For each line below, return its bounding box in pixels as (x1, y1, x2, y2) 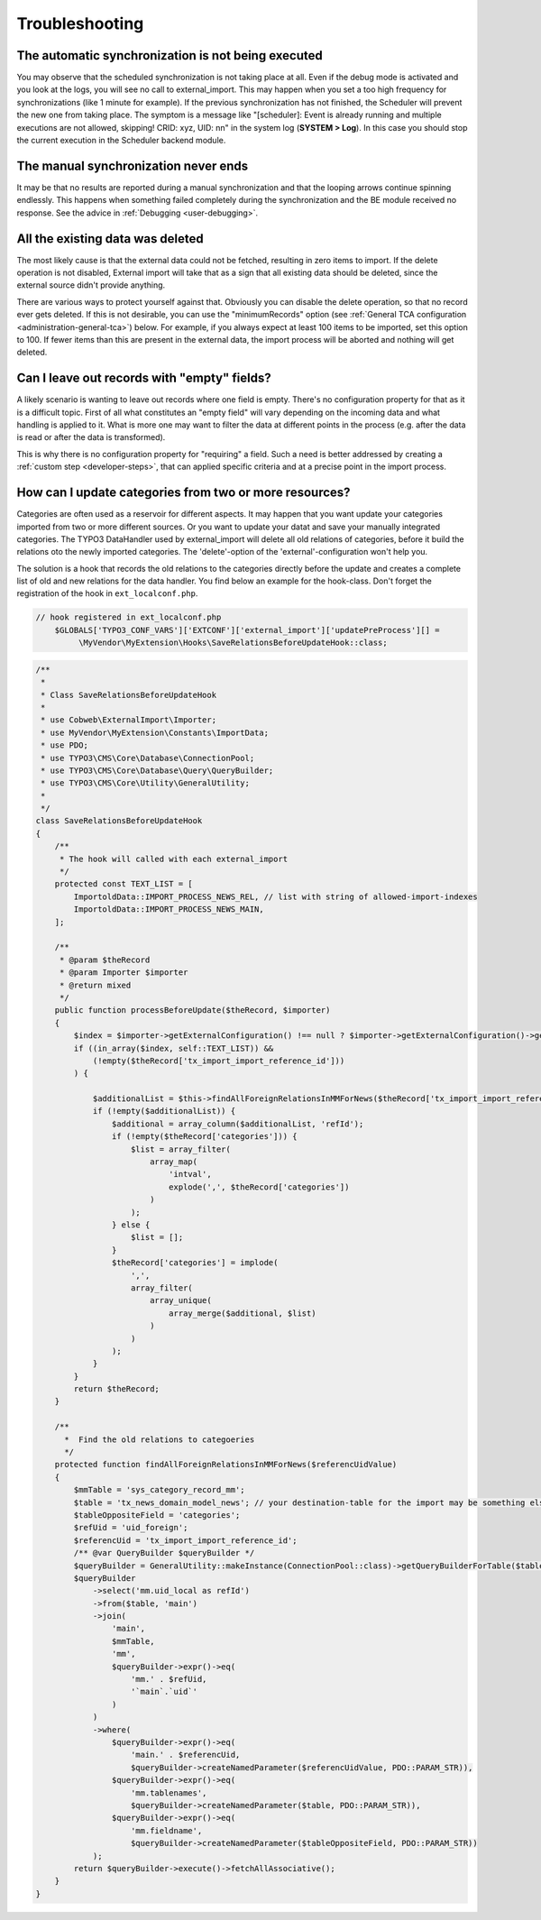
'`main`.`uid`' (131, 1686, 198, 1697)
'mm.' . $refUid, (131, 1674, 207, 1685)
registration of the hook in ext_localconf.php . (16, 588, 198, 599)
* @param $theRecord (59, 954, 151, 965)
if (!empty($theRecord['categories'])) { (111, 1132, 298, 1142)
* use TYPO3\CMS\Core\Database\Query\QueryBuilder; (41, 765, 274, 776)
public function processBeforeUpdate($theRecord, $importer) (54, 1006, 331, 1015)
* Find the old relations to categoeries (64, 1434, 255, 1445)
